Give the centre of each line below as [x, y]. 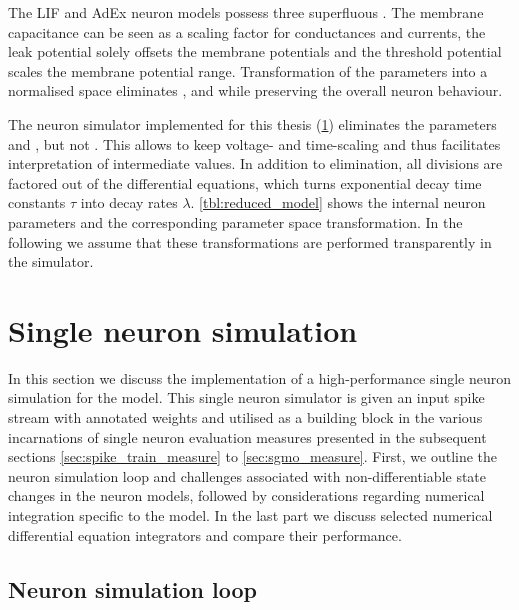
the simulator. [51, 261]
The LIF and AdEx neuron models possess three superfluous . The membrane [246, 12]
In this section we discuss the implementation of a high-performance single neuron [260, 377]
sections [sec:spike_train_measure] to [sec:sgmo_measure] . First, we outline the [253, 456]
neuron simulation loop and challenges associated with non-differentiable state [247, 475]
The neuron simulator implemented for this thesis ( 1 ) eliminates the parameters [252, 123]
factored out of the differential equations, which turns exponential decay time [245, 182]
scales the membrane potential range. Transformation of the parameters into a [248, 70]
